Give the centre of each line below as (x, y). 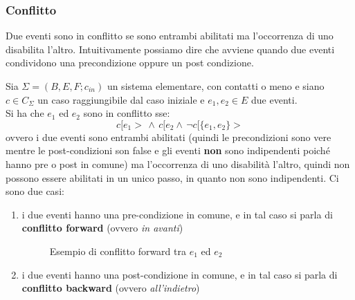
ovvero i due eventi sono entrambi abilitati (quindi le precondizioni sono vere (169, 137)
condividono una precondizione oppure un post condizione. (130, 63)
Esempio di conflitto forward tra (118, 251)
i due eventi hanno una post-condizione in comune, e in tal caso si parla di (180, 274)
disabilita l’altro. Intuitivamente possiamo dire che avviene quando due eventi (170, 49)
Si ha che (25, 113)
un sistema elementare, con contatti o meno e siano (216, 86)
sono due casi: (35, 191)
